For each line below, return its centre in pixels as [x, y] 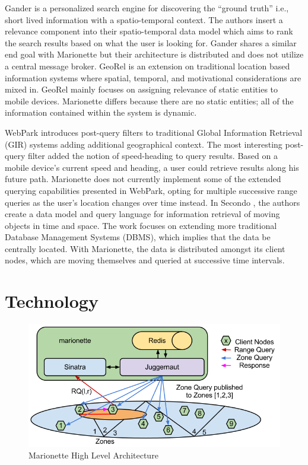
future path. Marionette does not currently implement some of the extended [143, 179]
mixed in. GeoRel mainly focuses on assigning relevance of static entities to [142, 89]
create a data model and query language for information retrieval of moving [142, 214]
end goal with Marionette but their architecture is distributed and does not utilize [154, 54]
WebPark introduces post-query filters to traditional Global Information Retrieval [154, 132]
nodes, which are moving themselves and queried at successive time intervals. [145, 260]
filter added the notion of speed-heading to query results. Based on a [153, 156]
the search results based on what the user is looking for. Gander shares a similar [151, 42]
